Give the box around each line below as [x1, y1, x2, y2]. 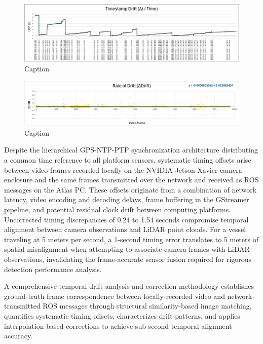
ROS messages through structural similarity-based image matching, [43, 300, 252, 311]
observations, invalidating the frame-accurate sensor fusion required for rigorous [4, 253, 252, 264]
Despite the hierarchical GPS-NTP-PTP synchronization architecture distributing [4, 144, 258, 155]
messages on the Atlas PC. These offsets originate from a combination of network [4, 184, 257, 195]
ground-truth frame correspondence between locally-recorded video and [4, 290, 225, 301]
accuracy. [4, 330, 33, 341]
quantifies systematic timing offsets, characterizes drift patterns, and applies [4, 310, 240, 321]
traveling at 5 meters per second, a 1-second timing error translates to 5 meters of [4, 234, 258, 244]
